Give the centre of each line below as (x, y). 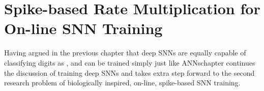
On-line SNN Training (83, 28)
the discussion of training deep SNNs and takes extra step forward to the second (129, 72)
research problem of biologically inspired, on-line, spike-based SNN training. (122, 83)
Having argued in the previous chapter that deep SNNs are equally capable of (125, 53)
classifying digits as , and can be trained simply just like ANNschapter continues (130, 62)
